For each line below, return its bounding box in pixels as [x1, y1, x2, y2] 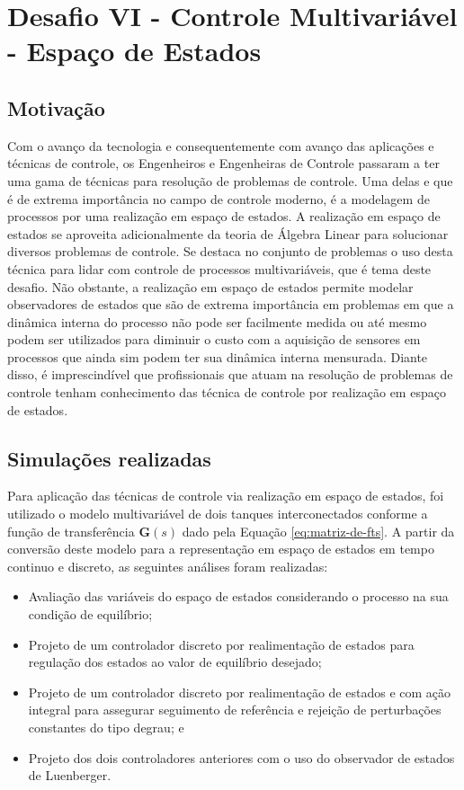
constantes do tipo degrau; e [28, 718, 184, 736]
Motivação [7, 93, 105, 121]
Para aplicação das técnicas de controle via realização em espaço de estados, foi [7, 486, 444, 505]
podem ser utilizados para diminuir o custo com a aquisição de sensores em [7, 330, 421, 349]
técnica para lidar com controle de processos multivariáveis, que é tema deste [7, 259, 432, 278]
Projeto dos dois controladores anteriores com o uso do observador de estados [28, 748, 455, 767]
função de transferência [7, 521, 135, 540]
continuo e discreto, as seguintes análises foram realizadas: [7, 556, 328, 575]
